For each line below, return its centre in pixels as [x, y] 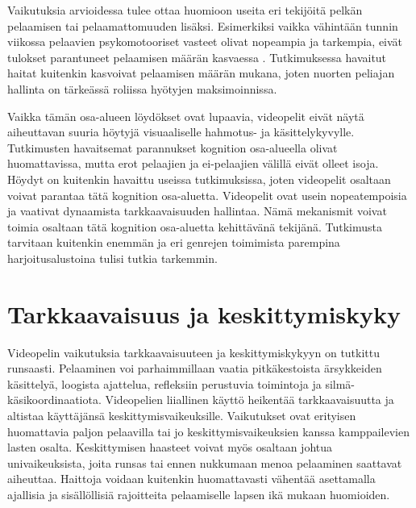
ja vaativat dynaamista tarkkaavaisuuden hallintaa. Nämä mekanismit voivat [197, 211]
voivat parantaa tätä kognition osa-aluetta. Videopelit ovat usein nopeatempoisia [207, 195]
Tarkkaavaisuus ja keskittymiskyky [204, 313]
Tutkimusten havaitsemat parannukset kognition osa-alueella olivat [173, 147]
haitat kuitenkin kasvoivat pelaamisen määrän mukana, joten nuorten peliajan [201, 73]
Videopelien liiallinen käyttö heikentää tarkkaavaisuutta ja [250, 400]
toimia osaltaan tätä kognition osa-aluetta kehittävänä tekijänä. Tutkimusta [195, 226]
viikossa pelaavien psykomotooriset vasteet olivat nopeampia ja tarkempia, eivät [205, 42]
